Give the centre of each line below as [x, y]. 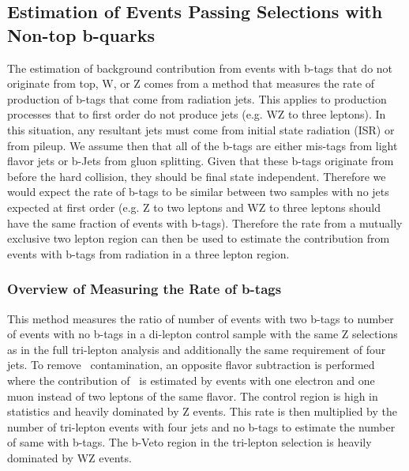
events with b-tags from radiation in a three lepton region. [148, 253]
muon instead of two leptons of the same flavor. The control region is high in [193, 396]
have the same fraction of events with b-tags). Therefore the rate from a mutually [205, 222]
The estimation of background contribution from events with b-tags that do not [200, 68]
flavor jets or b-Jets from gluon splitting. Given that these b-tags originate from [201, 161]
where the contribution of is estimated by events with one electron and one [191, 380]
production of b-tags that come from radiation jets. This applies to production [197, 98]
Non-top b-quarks [81, 34]
